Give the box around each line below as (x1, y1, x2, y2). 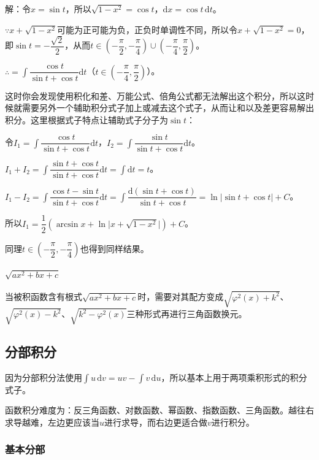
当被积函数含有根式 (5, 290, 82, 303)
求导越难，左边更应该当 (5, 415, 99, 428)
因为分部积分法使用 (5, 370, 82, 383)
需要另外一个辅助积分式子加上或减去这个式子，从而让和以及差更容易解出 (21, 101, 314, 114)
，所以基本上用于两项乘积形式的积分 (161, 370, 307, 383)
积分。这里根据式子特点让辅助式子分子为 (5, 113, 168, 126)
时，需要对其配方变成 (137, 290, 224, 303)
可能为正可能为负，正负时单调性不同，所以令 (56, 23, 237, 36)
